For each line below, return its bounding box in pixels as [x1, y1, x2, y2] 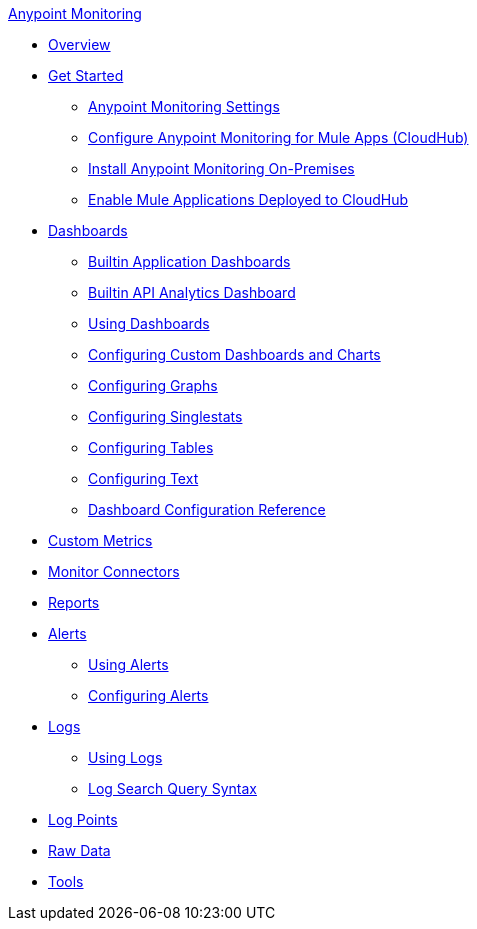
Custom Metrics [48, 532, 153, 549]
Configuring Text [88, 470, 199, 487]
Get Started [48, 67, 124, 84]
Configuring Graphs [88, 377, 218, 394]
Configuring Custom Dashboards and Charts [88, 346, 381, 363]
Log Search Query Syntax [88, 780, 257, 797]
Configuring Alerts [88, 687, 209, 704]
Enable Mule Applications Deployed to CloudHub [88, 191, 409, 208]
